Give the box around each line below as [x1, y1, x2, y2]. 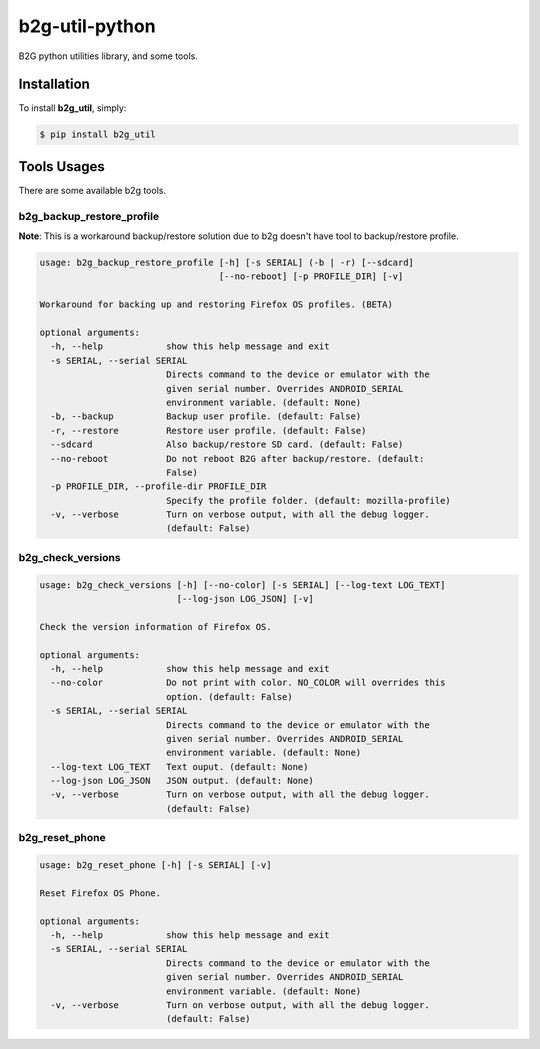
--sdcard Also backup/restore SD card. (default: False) [50, 439, 404, 450]
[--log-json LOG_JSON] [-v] [176, 593, 314, 605]
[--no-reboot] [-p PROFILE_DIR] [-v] [218, 271, 404, 282]
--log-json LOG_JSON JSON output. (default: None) [50, 775, 314, 787]
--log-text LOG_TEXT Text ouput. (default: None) [50, 761, 309, 772]
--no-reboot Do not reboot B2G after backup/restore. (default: [50, 453, 425, 464]
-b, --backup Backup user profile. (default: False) [50, 411, 362, 422]
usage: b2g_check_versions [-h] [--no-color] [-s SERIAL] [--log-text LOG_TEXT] [39, 579, 446, 590]
